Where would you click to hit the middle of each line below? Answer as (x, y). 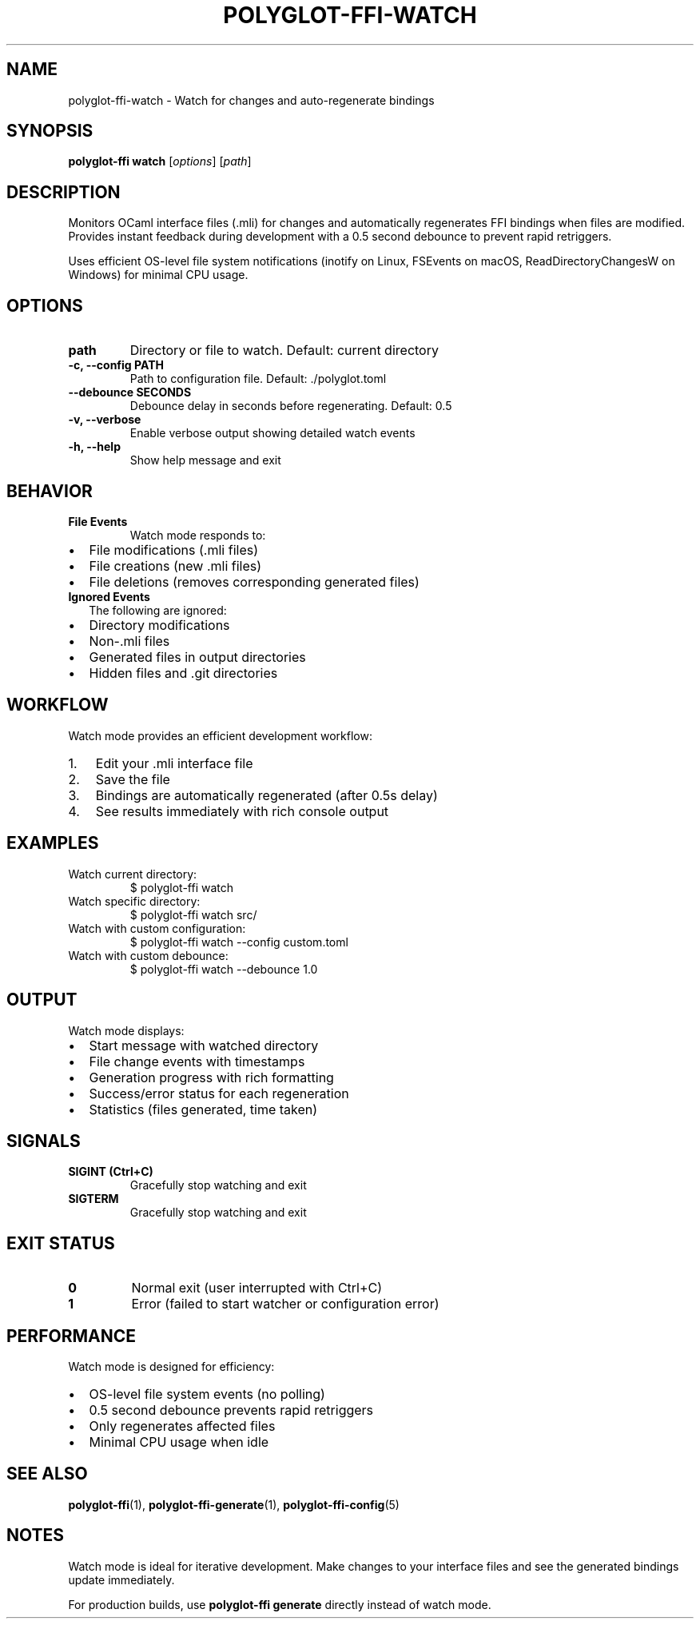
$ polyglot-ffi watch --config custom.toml (239, 942)
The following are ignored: (158, 610)
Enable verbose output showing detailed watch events (272, 433)
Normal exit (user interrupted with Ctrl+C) (257, 1288)
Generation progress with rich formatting (211, 1077)
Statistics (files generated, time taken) (203, 1109)
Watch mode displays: (126, 1030)
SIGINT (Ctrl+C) (111, 1172)
